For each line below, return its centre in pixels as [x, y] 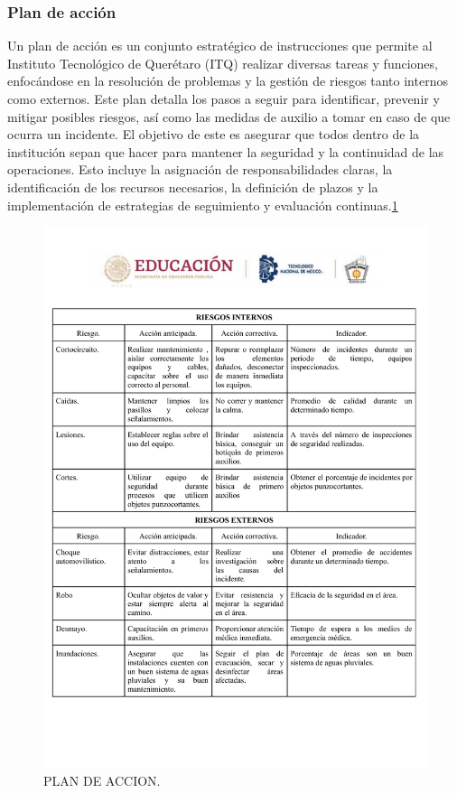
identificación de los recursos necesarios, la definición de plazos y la [193, 187]
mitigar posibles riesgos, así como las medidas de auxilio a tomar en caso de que [229, 116]
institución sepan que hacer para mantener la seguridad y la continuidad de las [226, 151]
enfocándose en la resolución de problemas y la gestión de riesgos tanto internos [228, 81]
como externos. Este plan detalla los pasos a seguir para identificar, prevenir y [224, 98]
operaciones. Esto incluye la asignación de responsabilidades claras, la [200, 169]
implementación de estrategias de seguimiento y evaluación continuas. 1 [203, 205]
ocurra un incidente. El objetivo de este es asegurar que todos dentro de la [214, 134]
